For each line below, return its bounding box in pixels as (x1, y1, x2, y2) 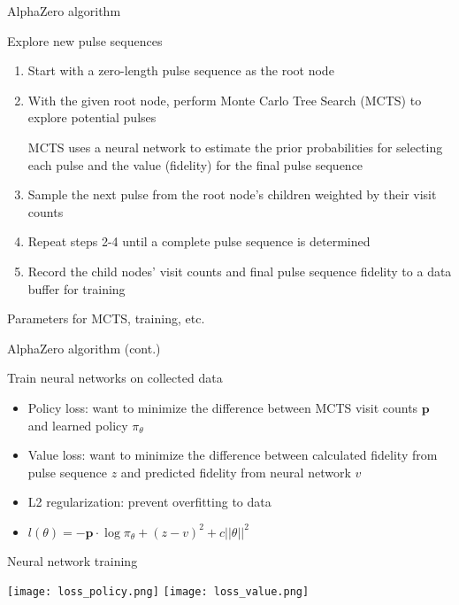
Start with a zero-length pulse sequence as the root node (27, 61, 334, 80)
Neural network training (7, 551, 138, 570)
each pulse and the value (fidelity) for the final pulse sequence (27, 155, 363, 174)
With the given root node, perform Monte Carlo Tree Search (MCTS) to (27, 90, 422, 109)
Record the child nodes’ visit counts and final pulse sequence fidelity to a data (27, 261, 452, 280)
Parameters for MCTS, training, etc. (7, 309, 205, 328)
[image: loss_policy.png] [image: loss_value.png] (7, 586, 310, 599)
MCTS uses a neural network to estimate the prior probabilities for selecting (27, 137, 443, 156)
